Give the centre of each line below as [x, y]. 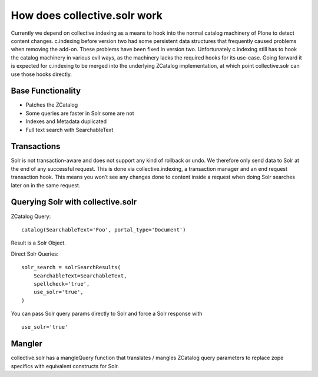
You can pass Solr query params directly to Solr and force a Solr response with [107, 314]
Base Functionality [46, 91]
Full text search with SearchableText [69, 130]
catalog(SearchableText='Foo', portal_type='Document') [104, 229]
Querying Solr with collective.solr [74, 202]
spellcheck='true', [62, 284]
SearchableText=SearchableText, [80, 276]
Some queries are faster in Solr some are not [80, 113]
